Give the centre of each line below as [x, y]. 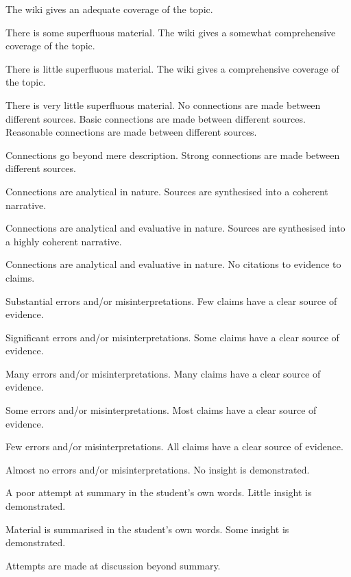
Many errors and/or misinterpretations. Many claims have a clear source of [163, 373]
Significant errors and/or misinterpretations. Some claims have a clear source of [172, 337]
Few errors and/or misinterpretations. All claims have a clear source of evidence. [174, 446]
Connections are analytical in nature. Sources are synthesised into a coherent [167, 191]
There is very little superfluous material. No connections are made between [163, 105]
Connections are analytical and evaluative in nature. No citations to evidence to [173, 264]
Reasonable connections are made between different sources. [131, 132]
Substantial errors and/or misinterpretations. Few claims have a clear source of [171, 300]
